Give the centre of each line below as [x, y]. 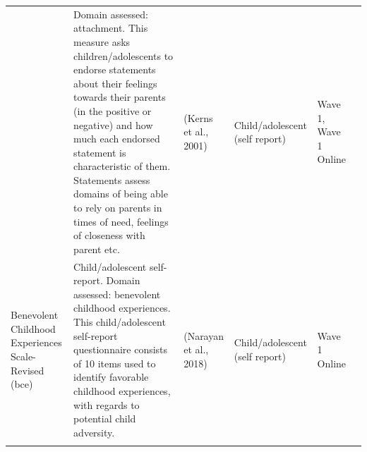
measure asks [102, 41]
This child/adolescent [120, 322]
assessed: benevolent [117, 294]
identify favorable [111, 377]
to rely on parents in [118, 208]
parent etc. [97, 249]
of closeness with [109, 235]
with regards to [107, 404]
